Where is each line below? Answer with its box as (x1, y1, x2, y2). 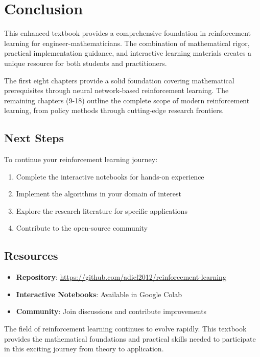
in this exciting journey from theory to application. (4, 343, 164, 354)
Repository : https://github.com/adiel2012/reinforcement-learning (16, 272, 226, 282)
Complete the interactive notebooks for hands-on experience (16, 171, 204, 182)
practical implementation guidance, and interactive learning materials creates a (4, 48, 252, 58)
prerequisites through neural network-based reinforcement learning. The (4, 85, 229, 96)
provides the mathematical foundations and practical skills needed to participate (4, 333, 256, 344)
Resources (4, 248, 58, 263)
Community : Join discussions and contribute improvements (16, 306, 207, 317)
